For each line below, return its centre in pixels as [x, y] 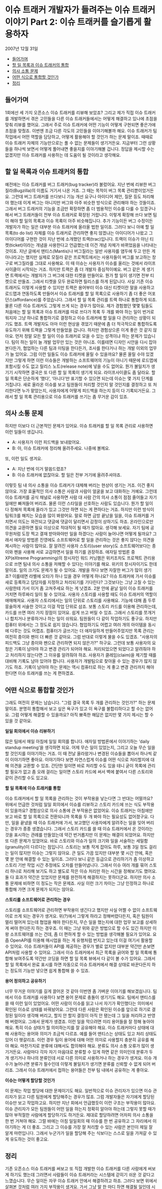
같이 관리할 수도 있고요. [27, 778]
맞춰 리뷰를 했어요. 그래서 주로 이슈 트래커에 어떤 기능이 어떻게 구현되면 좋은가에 [81, 125]
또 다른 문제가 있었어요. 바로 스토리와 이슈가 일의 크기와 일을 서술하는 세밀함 [77, 841]
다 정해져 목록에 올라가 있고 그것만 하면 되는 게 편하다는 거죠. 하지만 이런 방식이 [80, 509]
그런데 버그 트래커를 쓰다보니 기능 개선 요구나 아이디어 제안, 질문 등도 [76, 196]
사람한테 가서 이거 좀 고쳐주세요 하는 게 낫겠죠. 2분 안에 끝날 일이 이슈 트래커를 [79, 588]
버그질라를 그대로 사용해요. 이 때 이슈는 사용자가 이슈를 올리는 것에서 [78, 263]
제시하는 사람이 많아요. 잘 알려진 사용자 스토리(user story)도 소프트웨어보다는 [78, 546]
